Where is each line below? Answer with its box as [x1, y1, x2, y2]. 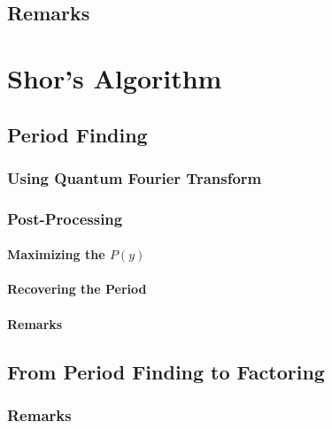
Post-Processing [7, 207, 123, 229]
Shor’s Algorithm [7, 59, 222, 96]
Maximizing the [7, 245, 105, 264]
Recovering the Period [7, 280, 147, 298]
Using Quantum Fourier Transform [7, 166, 262, 188]
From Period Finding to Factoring [7, 357, 325, 385]
